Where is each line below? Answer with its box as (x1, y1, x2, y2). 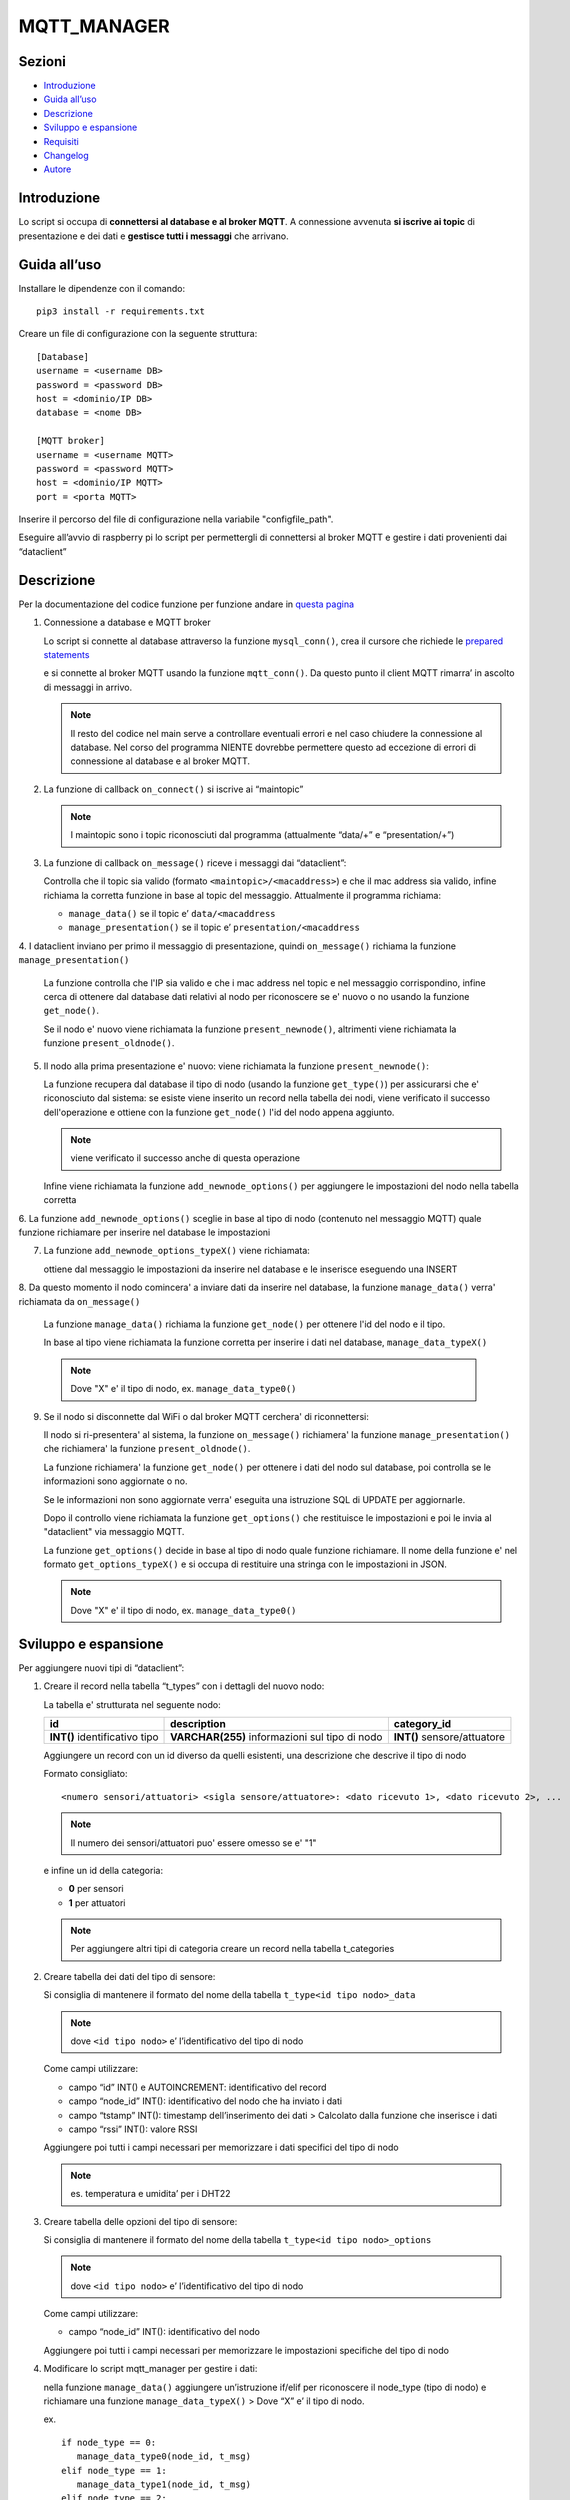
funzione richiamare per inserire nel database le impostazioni (18, 1226, 271, 1239)
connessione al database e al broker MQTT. (70, 755, 250, 767)
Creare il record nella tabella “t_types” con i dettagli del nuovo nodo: (43, 1680, 325, 1692)
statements (43, 648, 90, 660)
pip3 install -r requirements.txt (36, 306, 205, 317)
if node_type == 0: (61, 2436, 157, 2448)
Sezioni (18, 53, 67, 70)
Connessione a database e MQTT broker (43, 616, 211, 629)
